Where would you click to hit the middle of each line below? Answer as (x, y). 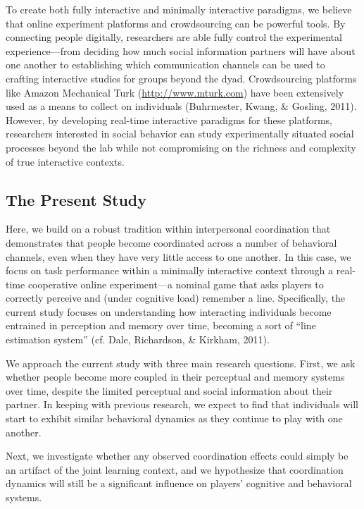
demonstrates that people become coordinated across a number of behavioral (171, 242)
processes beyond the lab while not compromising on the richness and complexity (181, 147)
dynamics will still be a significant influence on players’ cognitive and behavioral (179, 483)
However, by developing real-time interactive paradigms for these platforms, (169, 119)
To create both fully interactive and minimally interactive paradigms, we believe (179, 9)
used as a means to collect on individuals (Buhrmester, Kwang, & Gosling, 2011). (181, 106)
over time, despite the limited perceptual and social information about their (169, 390)
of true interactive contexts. (65, 161)
